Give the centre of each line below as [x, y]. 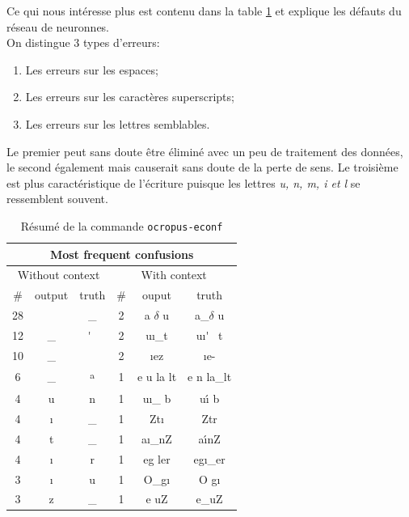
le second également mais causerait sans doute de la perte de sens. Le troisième [202, 167]
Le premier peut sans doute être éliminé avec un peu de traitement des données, [205, 151]
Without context [59, 275]
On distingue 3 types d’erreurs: [83, 42]
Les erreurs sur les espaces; [92, 69]
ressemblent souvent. [57, 199]
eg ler [157, 458]
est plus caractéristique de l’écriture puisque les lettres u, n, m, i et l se [183, 182]
